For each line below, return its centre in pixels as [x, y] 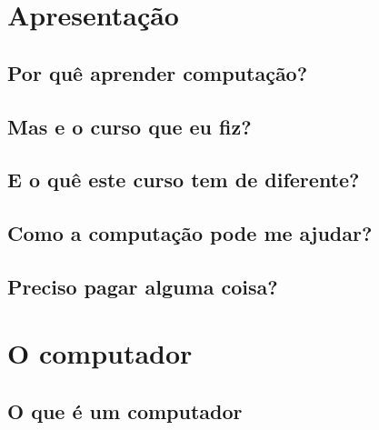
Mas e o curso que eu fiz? [130, 126]
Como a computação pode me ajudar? [190, 233]
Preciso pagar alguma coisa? [143, 286]
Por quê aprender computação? [158, 72]
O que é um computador [125, 411]
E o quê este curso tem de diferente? [184, 180]
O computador [100, 353]
